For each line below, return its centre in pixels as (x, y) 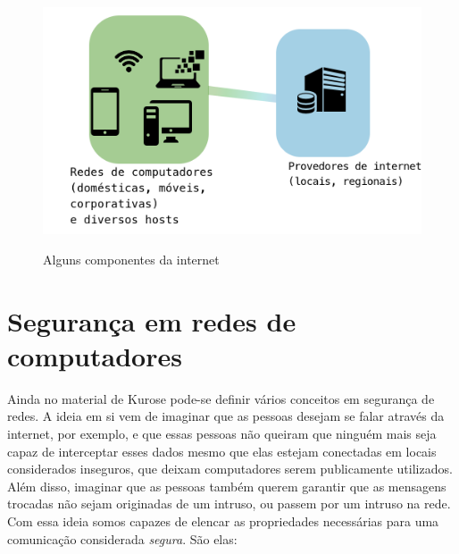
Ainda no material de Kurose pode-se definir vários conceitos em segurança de (221, 398)
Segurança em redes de (152, 320)
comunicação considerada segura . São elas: (122, 538)
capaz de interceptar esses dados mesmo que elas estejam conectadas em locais (222, 451)
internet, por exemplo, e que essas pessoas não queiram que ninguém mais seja (222, 434)
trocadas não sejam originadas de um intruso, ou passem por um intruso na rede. (229, 504)
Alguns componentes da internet (131, 259)
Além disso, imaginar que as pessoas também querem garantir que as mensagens (227, 486)
